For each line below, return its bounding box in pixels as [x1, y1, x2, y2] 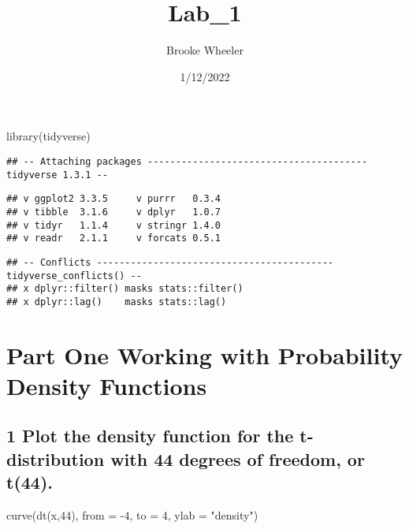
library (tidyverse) [6, 128, 91, 144]
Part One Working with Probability [6, 338, 403, 371]
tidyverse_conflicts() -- [6, 270, 142, 281]
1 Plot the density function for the [6, 423, 294, 448]
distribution [6, 446, 105, 471]
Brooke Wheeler [166, 42, 244, 58]
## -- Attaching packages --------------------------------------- [6, 155, 368, 167]
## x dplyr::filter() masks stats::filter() [6, 283, 244, 295]
